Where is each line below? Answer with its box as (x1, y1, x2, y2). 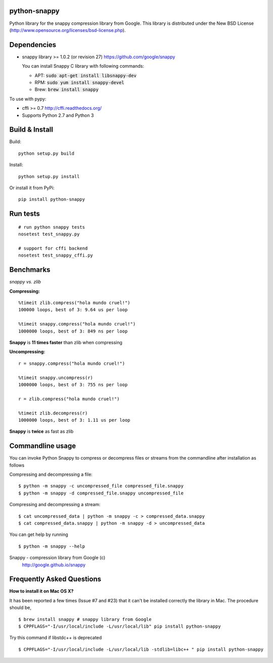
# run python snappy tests (18, 224, 85, 230)
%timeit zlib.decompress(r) (18, 410, 88, 416)
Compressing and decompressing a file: (9, 471, 93, 477)
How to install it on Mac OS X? (9, 588, 74, 594)
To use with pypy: (9, 96, 47, 102)
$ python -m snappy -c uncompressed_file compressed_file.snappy (18, 483, 184, 489)
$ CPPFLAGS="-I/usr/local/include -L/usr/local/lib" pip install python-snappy (18, 623, 221, 629)
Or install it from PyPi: (9, 185, 55, 191)
